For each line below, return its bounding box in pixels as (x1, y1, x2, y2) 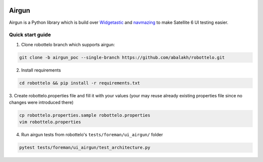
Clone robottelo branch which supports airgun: (21, 41, 115, 47)
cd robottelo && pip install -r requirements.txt (19, 80, 140, 86)
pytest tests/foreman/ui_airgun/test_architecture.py (19, 145, 150, 150)
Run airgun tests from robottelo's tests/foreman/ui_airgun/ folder (21, 132, 163, 138)
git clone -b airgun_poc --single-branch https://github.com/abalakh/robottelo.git (19, 54, 225, 60)
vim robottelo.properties (19, 119, 81, 125)
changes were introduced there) (9, 99, 74, 105)
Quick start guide (9, 32, 51, 38)
